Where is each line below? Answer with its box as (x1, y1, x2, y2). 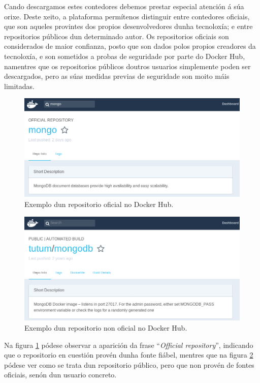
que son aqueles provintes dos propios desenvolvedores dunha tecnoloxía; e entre (4, 21, 253, 32)
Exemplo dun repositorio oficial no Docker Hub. (24, 199, 174, 210)
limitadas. (4, 80, 35, 91)
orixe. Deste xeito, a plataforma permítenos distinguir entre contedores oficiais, (4, 11, 250, 21)
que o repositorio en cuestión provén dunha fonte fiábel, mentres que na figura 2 (4, 349, 253, 360)
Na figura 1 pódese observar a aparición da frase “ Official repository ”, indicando (4, 339, 253, 350)
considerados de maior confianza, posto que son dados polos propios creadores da (4, 41, 256, 51)
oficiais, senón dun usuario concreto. (4, 369, 117, 380)
